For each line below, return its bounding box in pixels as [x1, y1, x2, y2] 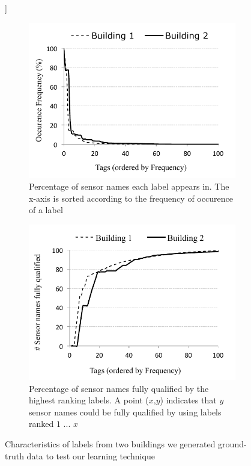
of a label [29, 203, 63, 216]
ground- [218, 437, 247, 450]
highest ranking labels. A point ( [29, 394, 149, 406]
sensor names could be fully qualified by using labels [29, 405, 222, 418]
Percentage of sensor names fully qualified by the [29, 382, 209, 394]
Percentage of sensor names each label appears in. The [29, 180, 229, 193]
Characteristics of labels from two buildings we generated [5, 437, 216, 450]
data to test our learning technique [26, 449, 155, 462]
